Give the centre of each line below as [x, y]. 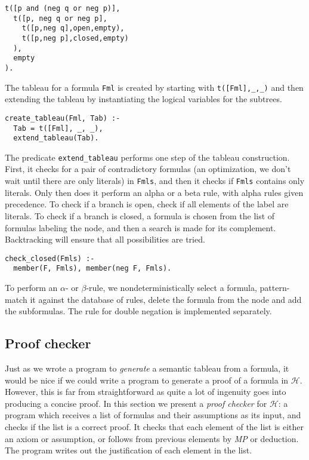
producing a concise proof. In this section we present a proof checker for [136, 403]
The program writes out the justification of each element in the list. [129, 450]
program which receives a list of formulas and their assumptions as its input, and [153, 415]
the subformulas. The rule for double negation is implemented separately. [138, 311]
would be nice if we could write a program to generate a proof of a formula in [147, 380]
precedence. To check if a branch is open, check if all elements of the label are [147, 204]
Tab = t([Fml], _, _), [58, 128]
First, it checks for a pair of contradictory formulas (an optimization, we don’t [148, 169]
